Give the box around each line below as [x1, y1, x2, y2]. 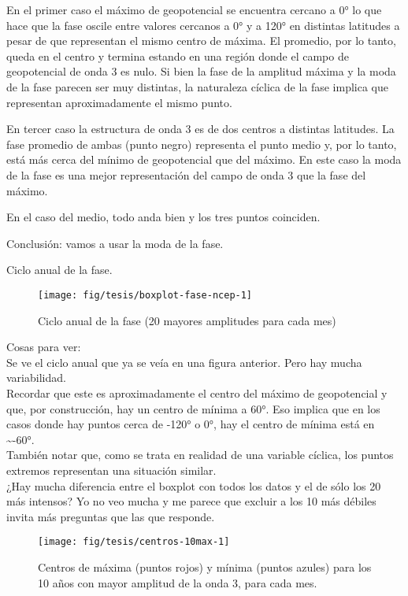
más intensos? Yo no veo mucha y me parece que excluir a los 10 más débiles [6, 493, 376, 509]
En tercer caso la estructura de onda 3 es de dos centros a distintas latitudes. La [6, 120, 395, 137]
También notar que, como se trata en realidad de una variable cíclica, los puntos [6, 446, 394, 463]
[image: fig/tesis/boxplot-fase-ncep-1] [38, 289, 253, 301]
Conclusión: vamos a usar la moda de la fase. [6, 235, 224, 251]
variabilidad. [6, 369, 66, 386]
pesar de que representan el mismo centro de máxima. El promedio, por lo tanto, [6, 32, 396, 49]
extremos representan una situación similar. [6, 461, 217, 478]
